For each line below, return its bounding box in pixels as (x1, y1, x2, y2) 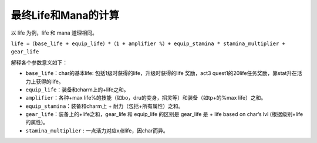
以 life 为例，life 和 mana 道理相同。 (11, 29, 98, 36)
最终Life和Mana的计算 (11, 9, 120, 22)
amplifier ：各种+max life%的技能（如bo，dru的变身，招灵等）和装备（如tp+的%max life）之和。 (25, 94, 267, 101)
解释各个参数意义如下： (11, 59, 68, 66)
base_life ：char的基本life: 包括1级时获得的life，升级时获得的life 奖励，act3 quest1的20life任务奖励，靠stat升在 (25, 70, 298, 77)
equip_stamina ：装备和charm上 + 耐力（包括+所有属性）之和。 (25, 103, 184, 110)
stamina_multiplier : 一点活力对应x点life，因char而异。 (25, 127, 168, 134)
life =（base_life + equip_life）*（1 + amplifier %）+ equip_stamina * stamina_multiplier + (11, 40, 286, 47)
